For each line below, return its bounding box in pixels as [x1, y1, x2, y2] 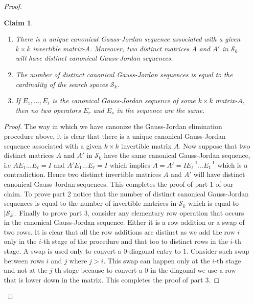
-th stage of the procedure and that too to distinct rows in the [41, 236, 228, 246]
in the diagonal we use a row [150, 265, 236, 275]
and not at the [4, 265, 47, 275]
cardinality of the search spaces [15, 79, 108, 89]
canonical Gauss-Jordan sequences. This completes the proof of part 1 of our [4, 178, 233, 189]
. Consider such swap [186, 246, 250, 256]
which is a [217, 159, 248, 170]
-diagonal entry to [127, 246, 181, 256]
